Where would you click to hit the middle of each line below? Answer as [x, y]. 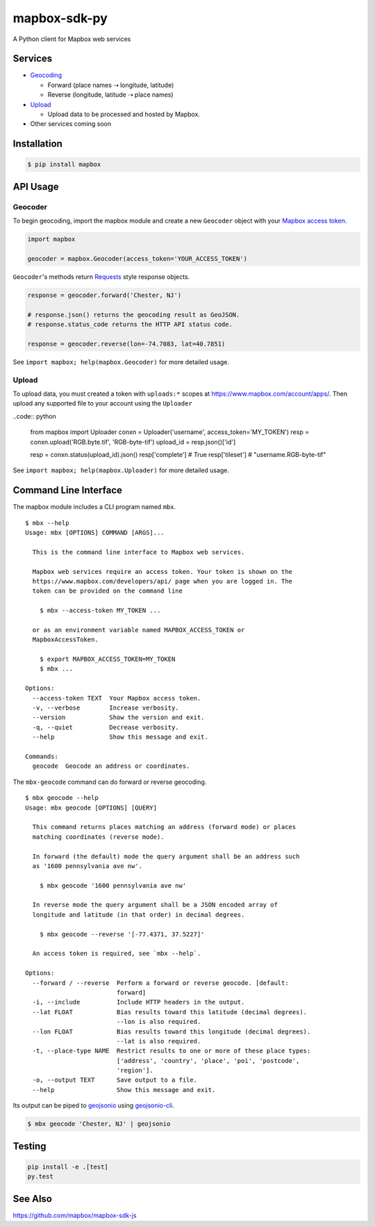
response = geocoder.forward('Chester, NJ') [105, 295]
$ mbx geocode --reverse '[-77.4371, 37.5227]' [122, 934]
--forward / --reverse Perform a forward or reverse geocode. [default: [160, 983]
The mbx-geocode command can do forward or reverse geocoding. [110, 782]
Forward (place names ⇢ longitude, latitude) [111, 85]
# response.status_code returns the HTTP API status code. [130, 324]
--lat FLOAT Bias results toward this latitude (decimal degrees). [170, 1012]
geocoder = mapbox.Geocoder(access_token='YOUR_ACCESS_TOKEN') [137, 258]
